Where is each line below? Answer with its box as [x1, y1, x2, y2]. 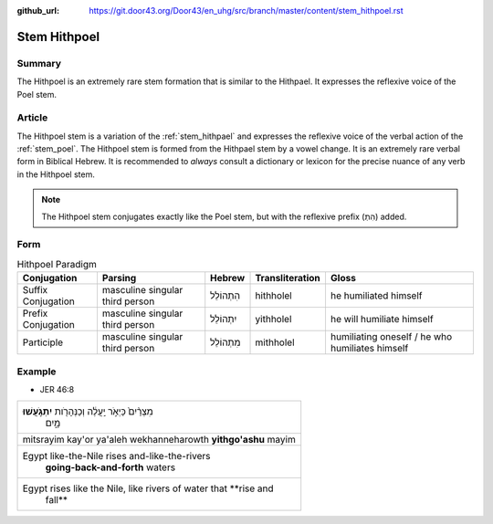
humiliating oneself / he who [330, 330, 453, 343]
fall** [45, 494, 68, 507]
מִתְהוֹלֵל [210, 336, 241, 349]
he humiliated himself [330, 289, 423, 302]
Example [16, 365, 57, 378]
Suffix [22, 284, 48, 297]
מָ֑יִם [45, 416, 61, 429]
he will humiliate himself [330, 313, 434, 326]
